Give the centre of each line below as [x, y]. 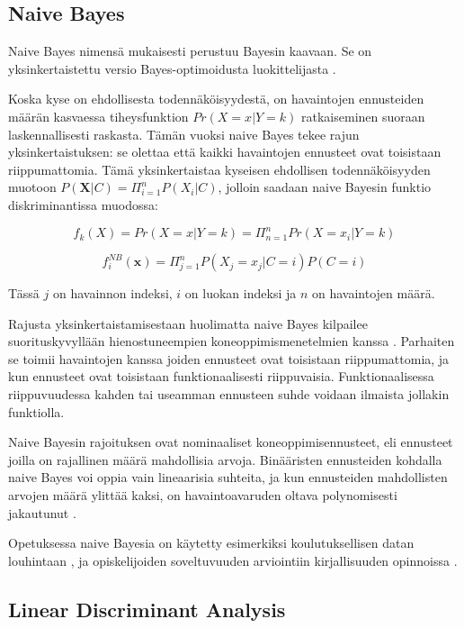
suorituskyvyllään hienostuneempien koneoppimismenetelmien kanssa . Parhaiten [232, 341]
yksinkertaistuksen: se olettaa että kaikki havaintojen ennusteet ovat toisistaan [225, 152]
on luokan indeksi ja [241, 293]
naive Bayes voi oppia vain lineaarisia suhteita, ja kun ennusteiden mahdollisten [228, 477]
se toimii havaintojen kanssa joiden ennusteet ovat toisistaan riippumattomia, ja [229, 358]
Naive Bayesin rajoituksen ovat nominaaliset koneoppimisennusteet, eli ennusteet [231, 442]
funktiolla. [36, 411]
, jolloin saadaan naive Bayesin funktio [325, 187]
